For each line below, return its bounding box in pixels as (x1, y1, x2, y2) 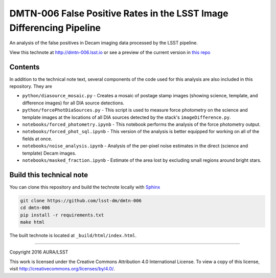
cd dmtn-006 (20, 205, 51, 211)
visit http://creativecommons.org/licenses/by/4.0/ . (9, 266, 115, 272)
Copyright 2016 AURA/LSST (9, 249, 68, 255)
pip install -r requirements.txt (20, 212, 104, 218)
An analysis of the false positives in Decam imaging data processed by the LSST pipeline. (9, 40, 198, 46)
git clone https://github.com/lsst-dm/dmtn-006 (20, 198, 142, 203)
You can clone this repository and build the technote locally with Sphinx (9, 184, 160, 190)
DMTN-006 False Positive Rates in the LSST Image (9, 8, 228, 19)
